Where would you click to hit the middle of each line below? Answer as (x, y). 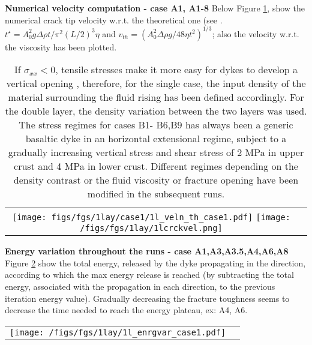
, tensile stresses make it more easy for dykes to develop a (176, 70)
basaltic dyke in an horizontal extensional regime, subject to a (156, 139)
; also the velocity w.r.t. (256, 33)
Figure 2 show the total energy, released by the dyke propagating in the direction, (155, 262)
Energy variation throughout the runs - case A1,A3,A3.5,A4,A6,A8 (147, 251)
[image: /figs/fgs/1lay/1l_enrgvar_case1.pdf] (118, 332)
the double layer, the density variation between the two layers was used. (156, 111)
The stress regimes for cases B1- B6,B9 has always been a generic (156, 125)
